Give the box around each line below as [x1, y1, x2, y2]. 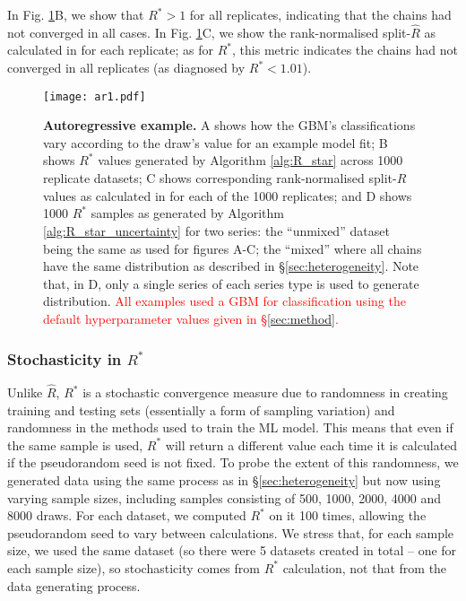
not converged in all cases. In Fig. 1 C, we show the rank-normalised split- [7, 22, 411, 41]
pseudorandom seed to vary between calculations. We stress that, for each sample [7, 523, 454, 542]
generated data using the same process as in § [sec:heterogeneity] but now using [7, 471, 441, 489]
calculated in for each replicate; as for [7, 40, 214, 59]
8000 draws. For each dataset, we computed [7, 506, 246, 525]
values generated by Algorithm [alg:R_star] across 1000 [98, 151, 403, 170]
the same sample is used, [7, 435, 143, 454]
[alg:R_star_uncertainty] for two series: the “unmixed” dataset [43, 222, 390, 240]
